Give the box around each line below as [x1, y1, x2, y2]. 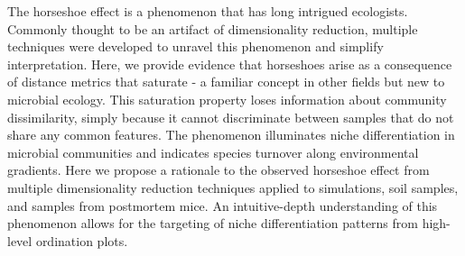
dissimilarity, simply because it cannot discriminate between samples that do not [7, 107, 454, 126]
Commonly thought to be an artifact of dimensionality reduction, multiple [7, 19, 418, 38]
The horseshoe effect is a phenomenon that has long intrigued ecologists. [7, 2, 408, 20]
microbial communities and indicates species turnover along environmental [7, 142, 419, 161]
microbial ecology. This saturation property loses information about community [7, 89, 447, 108]
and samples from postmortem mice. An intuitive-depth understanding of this [7, 196, 438, 215]
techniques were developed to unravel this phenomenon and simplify [7, 37, 384, 56]
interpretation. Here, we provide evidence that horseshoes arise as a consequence [7, 54, 452, 73]
